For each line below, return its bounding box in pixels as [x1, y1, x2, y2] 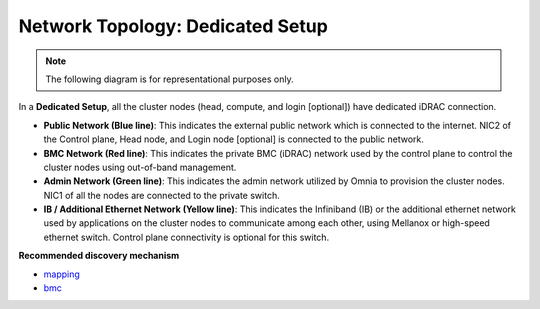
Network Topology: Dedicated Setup [18, 15, 329, 37]
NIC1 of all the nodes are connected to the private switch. [43, 189, 280, 201]
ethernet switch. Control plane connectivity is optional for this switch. [43, 231, 330, 243]
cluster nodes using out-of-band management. [43, 161, 237, 173]
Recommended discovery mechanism [18, 250, 180, 262]
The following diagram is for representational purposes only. [45, 73, 294, 85]
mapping [43, 268, 80, 280]
